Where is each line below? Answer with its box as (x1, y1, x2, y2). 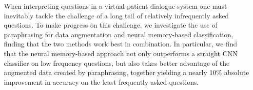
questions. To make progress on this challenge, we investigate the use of (4, 20, 217, 30)
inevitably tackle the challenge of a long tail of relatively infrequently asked (4, 10, 229, 20)
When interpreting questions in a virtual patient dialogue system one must (4, 1, 227, 11)
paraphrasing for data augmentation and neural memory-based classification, (4, 29, 233, 39)
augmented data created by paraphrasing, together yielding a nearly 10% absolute (4, 67, 249, 77)
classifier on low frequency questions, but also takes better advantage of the (4, 58, 230, 68)
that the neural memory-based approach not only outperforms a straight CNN (4, 48, 238, 58)
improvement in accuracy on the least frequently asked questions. (4, 76, 199, 87)
